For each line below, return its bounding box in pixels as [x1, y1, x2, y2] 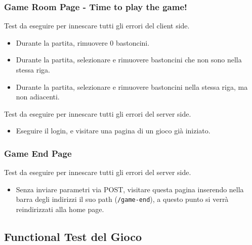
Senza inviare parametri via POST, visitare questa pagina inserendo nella [16, 184, 244, 194]
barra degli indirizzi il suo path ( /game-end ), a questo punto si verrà [16, 194, 229, 204]
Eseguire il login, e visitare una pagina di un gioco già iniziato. [16, 125, 211, 136]
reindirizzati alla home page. [16, 204, 104, 215]
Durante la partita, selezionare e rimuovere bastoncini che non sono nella [16, 54, 242, 65]
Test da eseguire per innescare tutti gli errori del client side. [4, 20, 190, 31]
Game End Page [4, 147, 72, 159]
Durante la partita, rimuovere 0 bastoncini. [16, 37, 150, 48]
